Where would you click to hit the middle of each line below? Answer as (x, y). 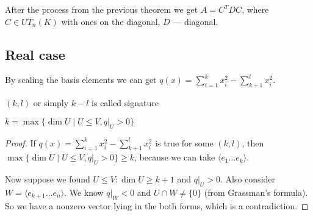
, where (255, 9)
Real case (35, 54)
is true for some (184, 142)
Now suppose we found (48, 179)
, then (253, 142)
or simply (51, 103)
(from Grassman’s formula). (256, 192)
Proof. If (20, 142)
